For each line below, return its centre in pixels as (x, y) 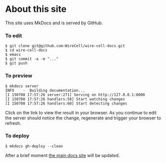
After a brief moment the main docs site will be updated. (62, 155)
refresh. (13, 123)
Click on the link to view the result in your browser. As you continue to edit (81, 112)
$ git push (16, 63)
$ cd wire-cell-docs (27, 51)
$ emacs (13, 55)
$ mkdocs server (22, 86)
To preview (19, 76)
